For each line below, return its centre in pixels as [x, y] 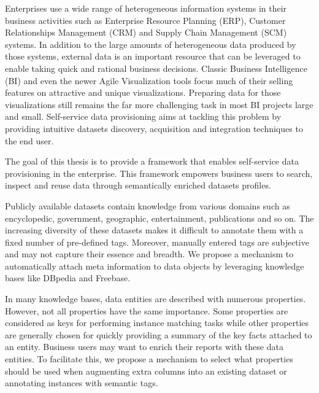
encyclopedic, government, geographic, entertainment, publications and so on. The [159, 218]
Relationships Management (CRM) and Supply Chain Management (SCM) [146, 32]
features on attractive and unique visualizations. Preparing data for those [143, 92]
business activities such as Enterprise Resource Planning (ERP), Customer [145, 20]
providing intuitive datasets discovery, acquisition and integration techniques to [154, 128]
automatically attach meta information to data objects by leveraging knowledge [155, 266]
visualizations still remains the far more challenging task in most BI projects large [159, 104]
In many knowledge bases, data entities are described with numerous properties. [156, 299]
